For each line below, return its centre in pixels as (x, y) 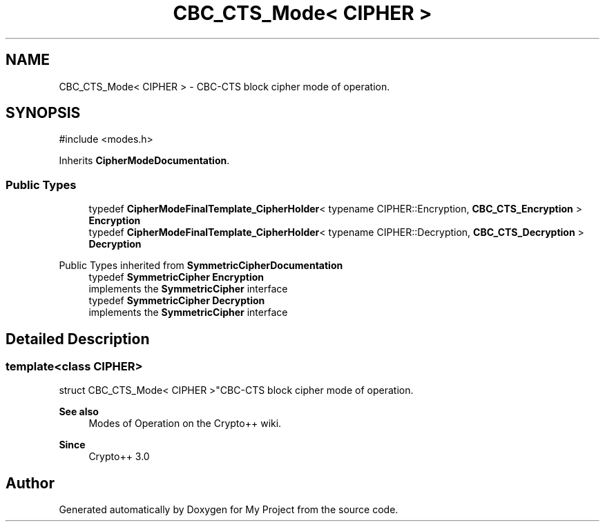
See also (79, 412)
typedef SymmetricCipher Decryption (177, 301)
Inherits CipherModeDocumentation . (144, 161)
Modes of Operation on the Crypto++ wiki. (185, 424)
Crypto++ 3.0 (119, 457)
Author (30, 483)
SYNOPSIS (43, 113)
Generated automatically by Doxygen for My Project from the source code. (229, 510)
